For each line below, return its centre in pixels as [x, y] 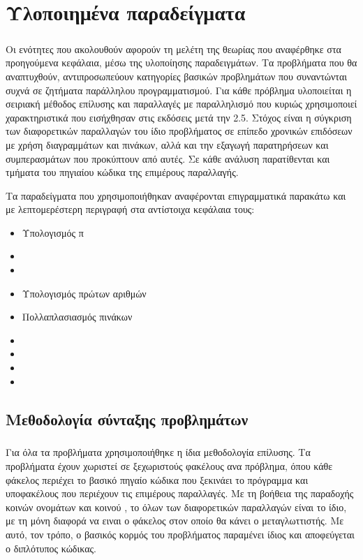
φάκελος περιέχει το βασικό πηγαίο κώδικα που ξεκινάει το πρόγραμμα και [157, 479]
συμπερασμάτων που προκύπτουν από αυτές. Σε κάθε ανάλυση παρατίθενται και [168, 158]
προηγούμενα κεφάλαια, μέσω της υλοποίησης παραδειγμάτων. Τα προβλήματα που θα [181, 62]
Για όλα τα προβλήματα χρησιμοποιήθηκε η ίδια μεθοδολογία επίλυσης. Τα [158, 452]
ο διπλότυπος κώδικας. [51, 548]
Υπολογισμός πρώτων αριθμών [84, 293]
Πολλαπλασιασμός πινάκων [77, 317]
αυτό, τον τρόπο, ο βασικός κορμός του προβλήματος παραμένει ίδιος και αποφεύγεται [180, 534]
